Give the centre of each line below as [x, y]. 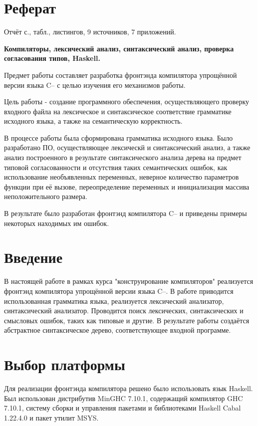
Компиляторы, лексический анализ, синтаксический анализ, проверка [119, 48]
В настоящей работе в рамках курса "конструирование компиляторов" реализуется [129, 281]
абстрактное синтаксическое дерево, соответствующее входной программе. [118, 330]
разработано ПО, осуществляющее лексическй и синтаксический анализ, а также [127, 147]
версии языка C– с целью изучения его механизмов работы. [95, 85]
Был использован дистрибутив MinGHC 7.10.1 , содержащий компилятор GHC [124, 398]
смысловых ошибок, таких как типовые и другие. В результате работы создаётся [127, 320]
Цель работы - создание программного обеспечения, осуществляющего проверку [127, 102]
